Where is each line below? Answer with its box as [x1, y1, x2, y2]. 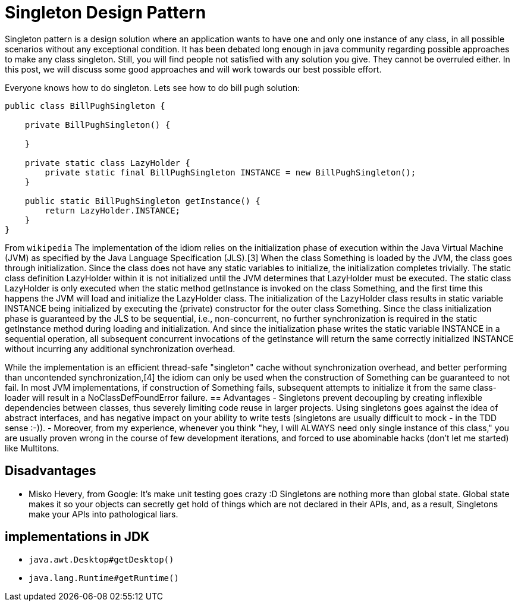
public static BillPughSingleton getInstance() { [24, 196, 260, 206]
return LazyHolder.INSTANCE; [45, 205, 181, 215]
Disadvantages [5, 463, 96, 479]
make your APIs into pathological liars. [29, 508, 178, 519]
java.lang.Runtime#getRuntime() [29, 573, 179, 583]
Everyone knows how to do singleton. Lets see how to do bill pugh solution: [5, 82, 300, 93]
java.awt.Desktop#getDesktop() [29, 555, 174, 565]
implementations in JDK [5, 529, 150, 545]
